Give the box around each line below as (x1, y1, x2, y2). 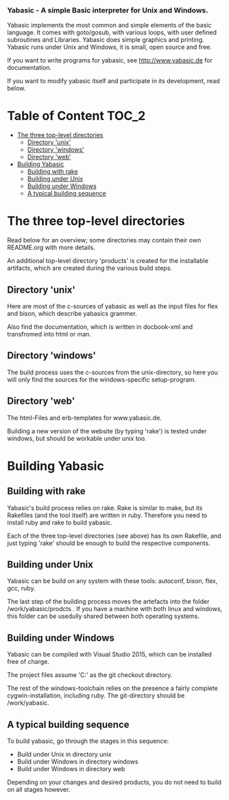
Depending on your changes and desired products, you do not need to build (7, 778, 221, 786)
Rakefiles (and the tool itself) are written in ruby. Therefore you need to (7, 511, 208, 519)
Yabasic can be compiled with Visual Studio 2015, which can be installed (7, 650, 213, 659)
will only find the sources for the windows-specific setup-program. (7, 375, 197, 383)
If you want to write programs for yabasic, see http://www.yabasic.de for (7, 56, 213, 65)
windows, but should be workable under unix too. (7, 434, 147, 442)
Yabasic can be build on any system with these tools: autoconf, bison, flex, (7, 577, 218, 585)
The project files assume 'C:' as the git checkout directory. (7, 671, 173, 679)
